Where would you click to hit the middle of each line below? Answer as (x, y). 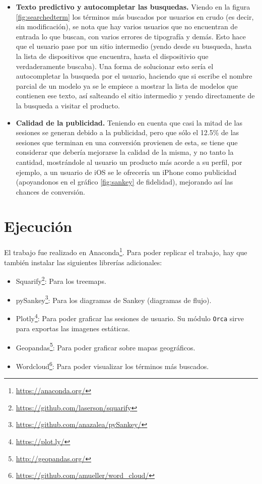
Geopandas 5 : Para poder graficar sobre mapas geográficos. (106, 346)
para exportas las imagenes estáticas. (73, 328)
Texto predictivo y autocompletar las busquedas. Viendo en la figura (133, 7)
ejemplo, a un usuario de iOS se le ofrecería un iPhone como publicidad (126, 172)
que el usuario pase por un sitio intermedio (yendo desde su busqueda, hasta (134, 46)
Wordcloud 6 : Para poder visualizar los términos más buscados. (112, 365)
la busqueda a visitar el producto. (68, 105)
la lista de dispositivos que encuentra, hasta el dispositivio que (112, 56)
